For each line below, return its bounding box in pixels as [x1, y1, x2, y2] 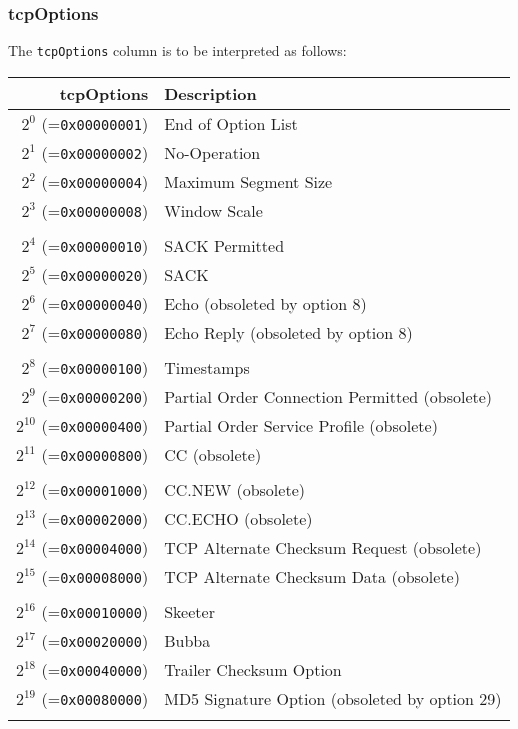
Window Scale [164, 198, 263, 222]
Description [164, 81, 257, 105]
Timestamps [164, 355, 250, 379]
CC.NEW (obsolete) [164, 477, 305, 501]
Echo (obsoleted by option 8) [164, 291, 367, 315]
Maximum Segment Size [164, 169, 333, 193]
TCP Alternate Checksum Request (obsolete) [164, 535, 482, 559]
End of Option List [164, 111, 298, 135]
